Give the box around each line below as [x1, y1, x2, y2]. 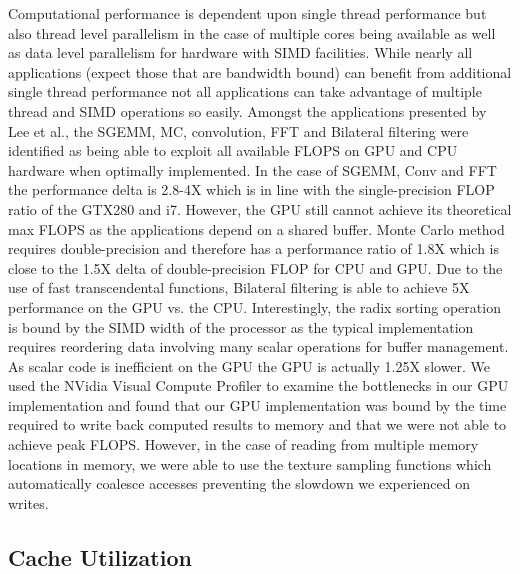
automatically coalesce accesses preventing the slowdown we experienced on [8, 473, 470, 494]
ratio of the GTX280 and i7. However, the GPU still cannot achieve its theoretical [8, 198, 512, 219]
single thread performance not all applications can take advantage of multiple [8, 81, 482, 102]
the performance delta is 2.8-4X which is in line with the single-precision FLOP [8, 179, 495, 200]
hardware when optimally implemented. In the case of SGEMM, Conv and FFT [8, 159, 497, 180]
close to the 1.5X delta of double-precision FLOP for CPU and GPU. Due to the [8, 257, 503, 278]
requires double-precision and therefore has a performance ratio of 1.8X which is [8, 238, 500, 259]
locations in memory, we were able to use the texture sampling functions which [8, 453, 492, 474]
